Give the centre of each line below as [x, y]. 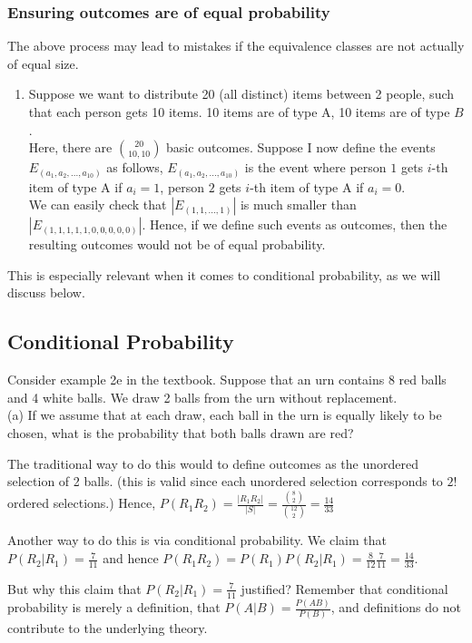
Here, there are [70, 147]
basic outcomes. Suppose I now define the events [301, 147]
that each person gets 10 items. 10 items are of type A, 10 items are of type [239, 112]
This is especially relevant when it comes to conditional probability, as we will [224, 274]
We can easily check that [98, 205]
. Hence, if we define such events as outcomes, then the [295, 224]
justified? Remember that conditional [344, 588]
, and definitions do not [396, 607]
